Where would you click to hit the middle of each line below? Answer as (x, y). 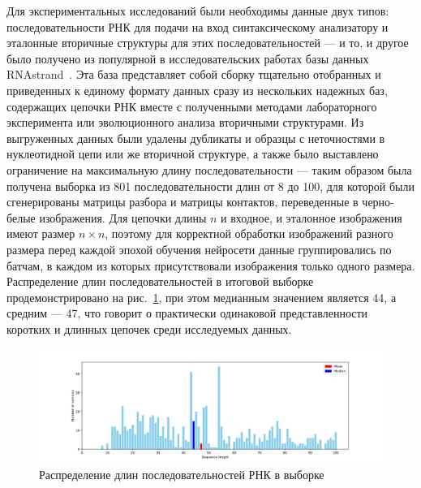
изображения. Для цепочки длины (123, 217)
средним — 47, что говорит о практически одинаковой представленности (187, 313)
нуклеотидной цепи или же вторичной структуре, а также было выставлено (193, 154)
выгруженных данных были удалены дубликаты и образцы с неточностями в (196, 138)
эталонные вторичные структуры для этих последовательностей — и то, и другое (208, 43)
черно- (378, 202)
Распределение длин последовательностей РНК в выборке (182, 475)
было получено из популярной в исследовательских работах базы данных (188, 58)
